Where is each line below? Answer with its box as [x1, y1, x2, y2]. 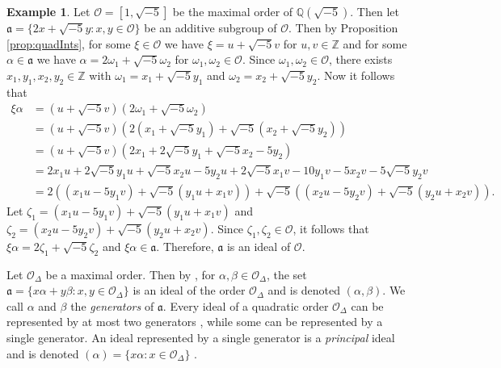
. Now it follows [317, 66, 395, 83]
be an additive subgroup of [144, 19, 277, 36]
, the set [266, 266, 307, 282]
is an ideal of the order [133, 282, 246, 299]
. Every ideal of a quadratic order [162, 297, 329, 314]
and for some [343, 35, 407, 52]
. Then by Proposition [288, 19, 398, 36]
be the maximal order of [172, 3, 293, 19]
